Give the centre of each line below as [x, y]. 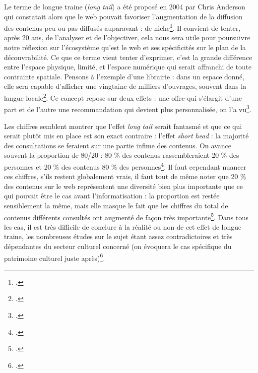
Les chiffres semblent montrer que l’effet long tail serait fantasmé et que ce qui [123, 126]
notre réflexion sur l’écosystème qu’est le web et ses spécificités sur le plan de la [125, 47]
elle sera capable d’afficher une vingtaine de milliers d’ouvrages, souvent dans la [125, 86]
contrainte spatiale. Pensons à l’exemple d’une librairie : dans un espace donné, [124, 76]
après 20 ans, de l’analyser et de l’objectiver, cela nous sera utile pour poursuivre [127, 37]
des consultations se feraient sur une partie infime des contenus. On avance [118, 145]
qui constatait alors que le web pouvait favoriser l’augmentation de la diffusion [123, 16]
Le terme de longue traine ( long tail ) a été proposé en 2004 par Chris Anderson [125, 6]
